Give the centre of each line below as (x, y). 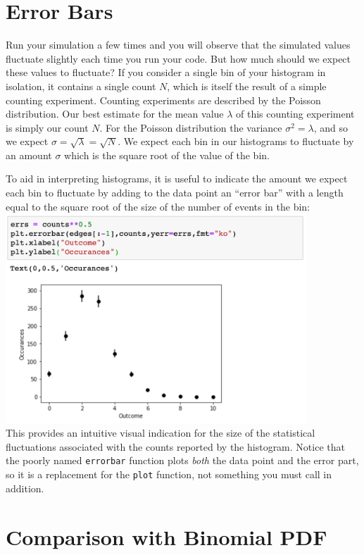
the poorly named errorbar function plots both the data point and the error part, (182, 460)
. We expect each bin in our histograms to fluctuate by (236, 141)
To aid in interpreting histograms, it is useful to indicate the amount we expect (177, 179)
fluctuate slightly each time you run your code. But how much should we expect (178, 58)
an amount (29, 155)
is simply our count (47, 127)
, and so (331, 127)
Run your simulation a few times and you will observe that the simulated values (178, 45)
